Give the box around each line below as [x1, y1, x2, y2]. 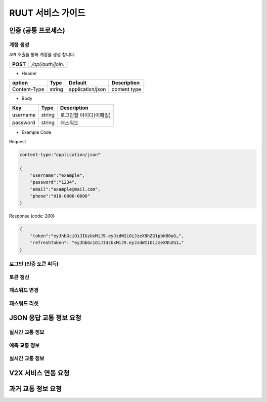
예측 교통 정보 [9, 342, 40, 349]
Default [68, 80, 87, 86]
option [12, 80, 28, 86]
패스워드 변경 [9, 287, 39, 294]
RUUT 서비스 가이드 [9, 7, 86, 18]
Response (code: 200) [9, 213, 55, 219]
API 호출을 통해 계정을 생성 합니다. [9, 52, 76, 58]
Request [9, 138, 26, 144]
